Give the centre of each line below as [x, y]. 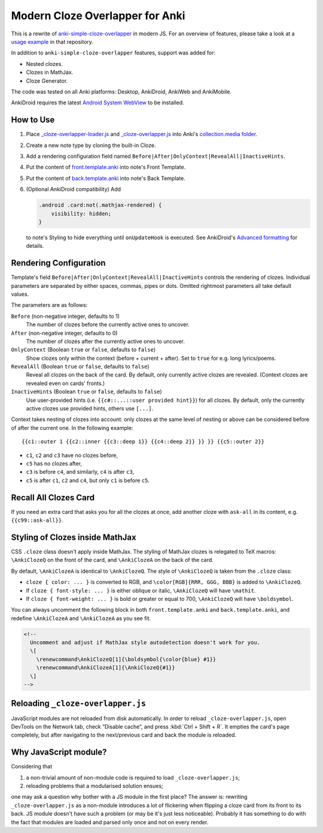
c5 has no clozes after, [54, 464]
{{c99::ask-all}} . [37, 520]
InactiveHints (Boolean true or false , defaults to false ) [86, 392]
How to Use [33, 120]
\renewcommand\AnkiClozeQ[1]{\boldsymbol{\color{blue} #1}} [126, 659]
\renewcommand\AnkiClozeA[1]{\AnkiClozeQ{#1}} [106, 668]
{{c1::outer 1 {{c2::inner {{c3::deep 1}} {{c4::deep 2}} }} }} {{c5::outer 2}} [143, 442]
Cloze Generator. [47, 80]
